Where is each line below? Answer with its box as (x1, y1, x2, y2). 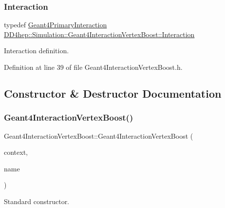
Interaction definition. (4, 45, 69, 56)
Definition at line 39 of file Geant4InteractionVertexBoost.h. (4, 62, 183, 72)
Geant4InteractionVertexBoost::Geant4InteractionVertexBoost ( (4, 130, 193, 141)
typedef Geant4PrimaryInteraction (4, 20, 107, 30)
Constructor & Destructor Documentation (4, 85, 222, 101)
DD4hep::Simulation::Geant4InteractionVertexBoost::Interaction (4, 29, 195, 39)
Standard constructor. (4, 196, 70, 206)
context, (4, 147, 28, 157)
